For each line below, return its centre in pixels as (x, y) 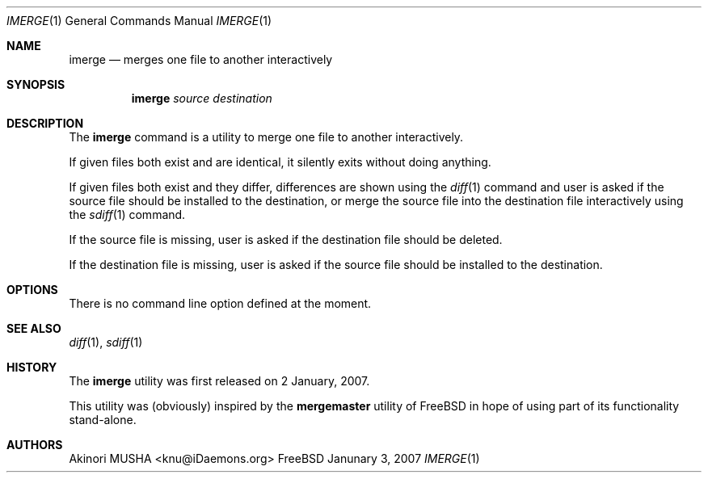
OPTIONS (32, 290)
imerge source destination (202, 98)
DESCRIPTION (45, 123)
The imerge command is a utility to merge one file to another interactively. (266, 137)
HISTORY (32, 367)
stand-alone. (103, 420)
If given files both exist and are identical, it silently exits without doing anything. (280, 162)
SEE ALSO (34, 328)
